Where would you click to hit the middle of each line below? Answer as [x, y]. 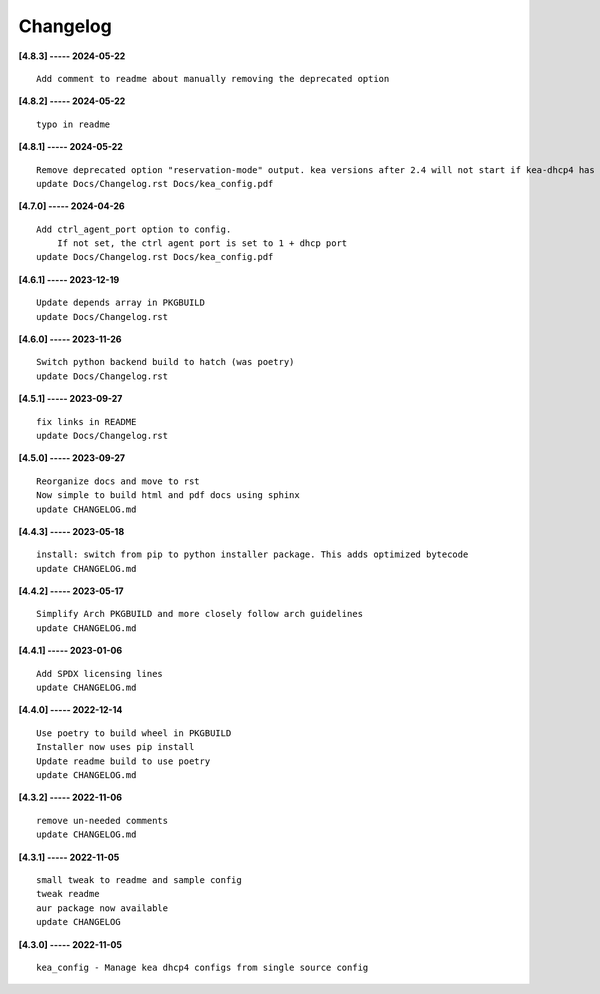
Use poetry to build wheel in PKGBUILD [134, 733]
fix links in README [86, 421]
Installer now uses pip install [115, 747]
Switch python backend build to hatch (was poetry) [165, 362]
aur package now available [102, 908]
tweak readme [68, 894]
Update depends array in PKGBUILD [120, 303]
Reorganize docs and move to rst [118, 481]
